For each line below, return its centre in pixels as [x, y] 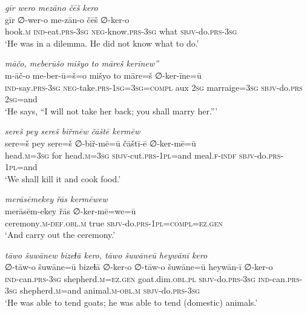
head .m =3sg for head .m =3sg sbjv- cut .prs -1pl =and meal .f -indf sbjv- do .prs [143, 155]
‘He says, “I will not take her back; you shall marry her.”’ [111, 110]
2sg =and [21, 99]
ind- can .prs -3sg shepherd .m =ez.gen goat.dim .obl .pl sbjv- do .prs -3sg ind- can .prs [152, 278]
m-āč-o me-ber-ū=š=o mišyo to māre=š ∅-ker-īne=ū [103, 75]
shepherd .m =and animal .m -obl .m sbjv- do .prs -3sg [110, 290]
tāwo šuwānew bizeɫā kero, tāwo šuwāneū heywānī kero [106, 255]
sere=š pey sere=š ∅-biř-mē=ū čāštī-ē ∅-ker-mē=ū [101, 143]
